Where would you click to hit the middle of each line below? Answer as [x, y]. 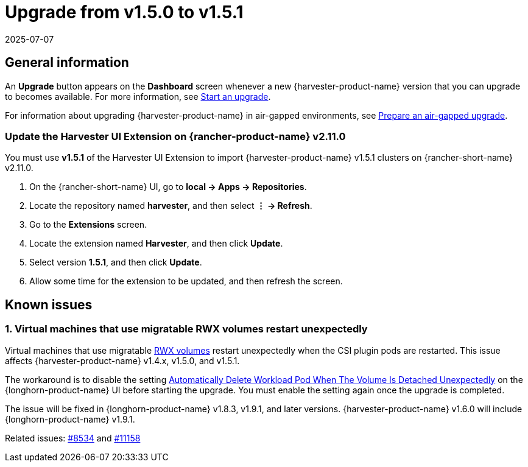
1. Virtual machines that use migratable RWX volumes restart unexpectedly [186, 329]
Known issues [49, 304]
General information [67, 63]
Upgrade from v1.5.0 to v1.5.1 [124, 12]
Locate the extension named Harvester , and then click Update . [156, 244]
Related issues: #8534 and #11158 [73, 438]
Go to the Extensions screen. [88, 225]
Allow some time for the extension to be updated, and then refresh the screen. [186, 281]
